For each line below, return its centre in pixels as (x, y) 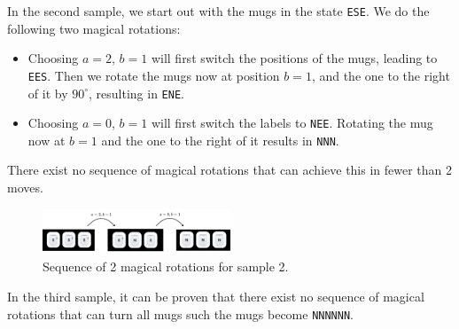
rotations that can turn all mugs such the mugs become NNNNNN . (180, 313)
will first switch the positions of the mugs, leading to (294, 58)
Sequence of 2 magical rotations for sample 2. (166, 266)
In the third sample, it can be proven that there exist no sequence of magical (216, 296)
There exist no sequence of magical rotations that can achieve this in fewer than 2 (230, 170)
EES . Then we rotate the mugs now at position (154, 75)
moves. (25, 188)
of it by (48, 93)
